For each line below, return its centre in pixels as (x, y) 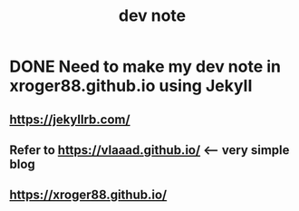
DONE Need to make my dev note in (145, 67)
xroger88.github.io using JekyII (131, 86)
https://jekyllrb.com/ (70, 119)
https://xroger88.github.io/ (88, 195)
